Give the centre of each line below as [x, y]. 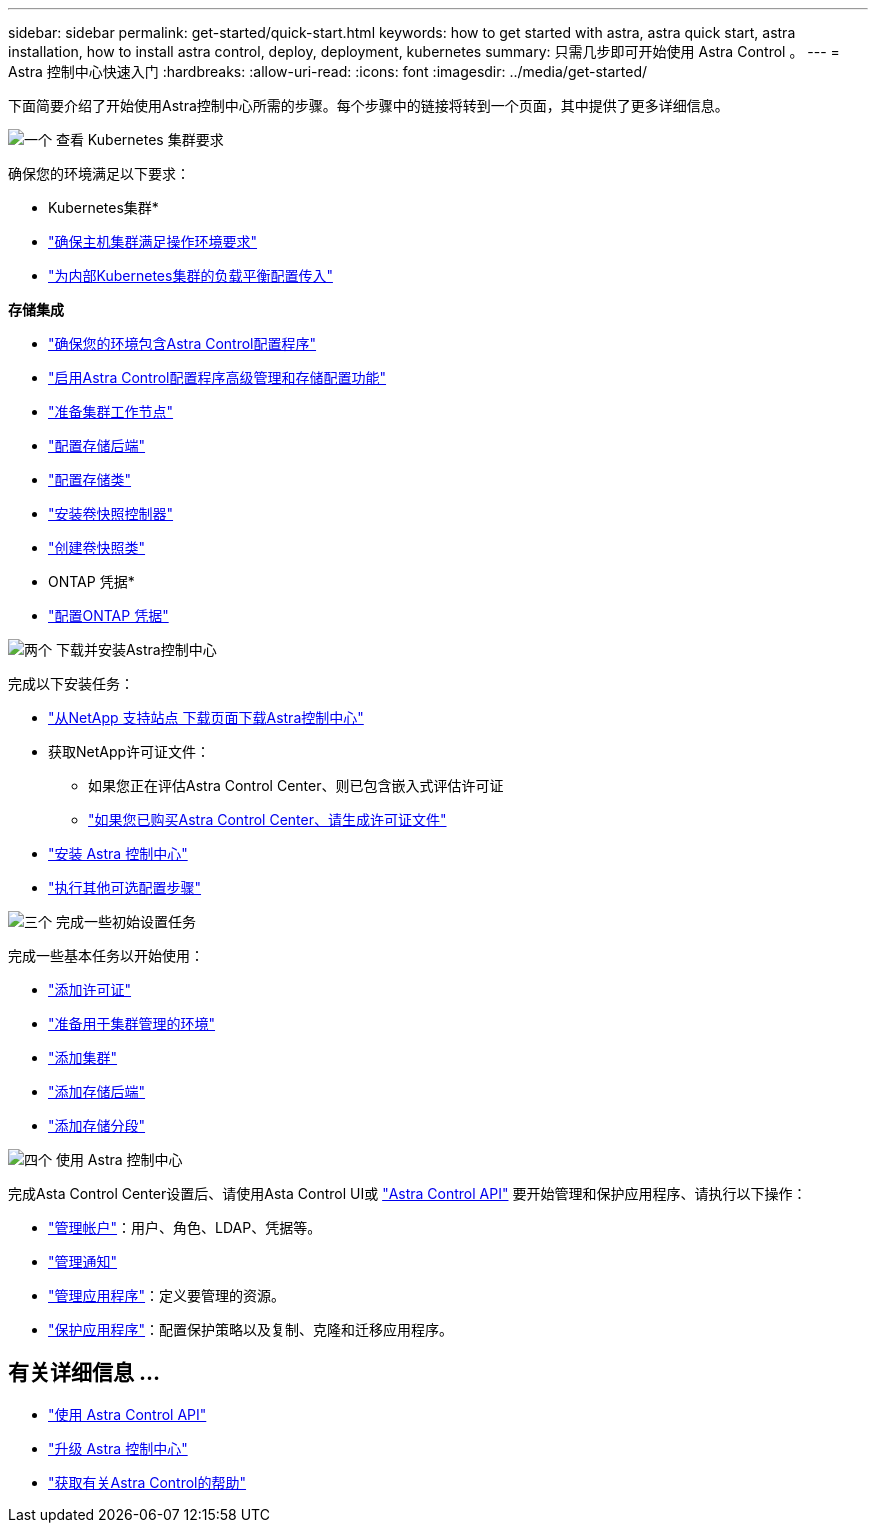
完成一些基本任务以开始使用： [106, 955]
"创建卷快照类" [97, 547]
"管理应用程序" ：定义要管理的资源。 [167, 1295]
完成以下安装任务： [71, 683]
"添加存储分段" [97, 1125]
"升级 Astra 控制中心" [118, 1448]
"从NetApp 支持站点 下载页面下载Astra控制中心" [206, 717]
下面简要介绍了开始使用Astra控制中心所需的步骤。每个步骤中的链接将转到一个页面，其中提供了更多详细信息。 [368, 105]
